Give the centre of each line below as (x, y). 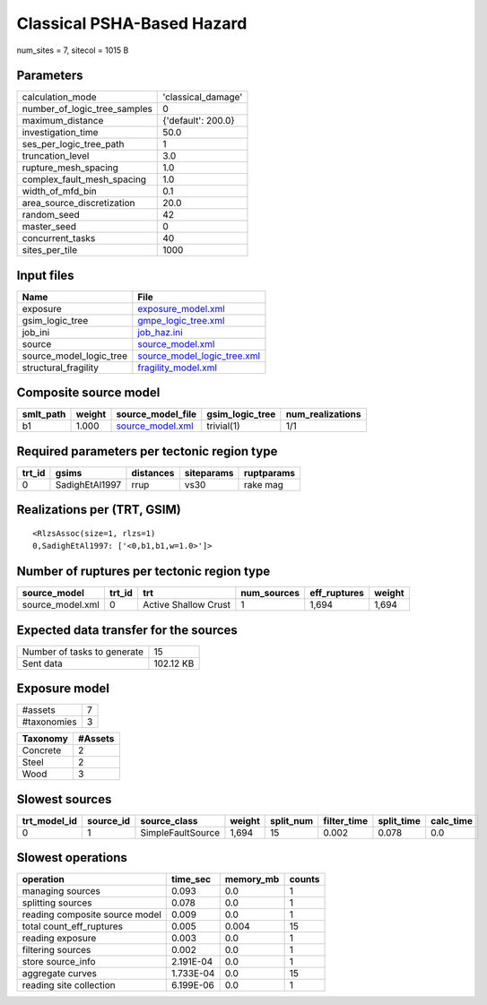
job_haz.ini (160, 332)
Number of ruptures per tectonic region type (143, 572)
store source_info (59, 962)
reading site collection (69, 985)
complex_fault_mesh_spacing (84, 179)
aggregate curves (60, 974)
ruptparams (270, 473)
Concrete (42, 750)
